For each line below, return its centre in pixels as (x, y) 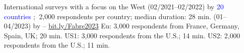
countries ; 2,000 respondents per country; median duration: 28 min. (108, 16)
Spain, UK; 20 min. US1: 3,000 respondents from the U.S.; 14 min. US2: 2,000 (122, 35)
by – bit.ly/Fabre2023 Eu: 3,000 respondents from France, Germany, (136, 26)
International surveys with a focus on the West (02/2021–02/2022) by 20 (114, 6)
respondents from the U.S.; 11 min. (57, 45)
